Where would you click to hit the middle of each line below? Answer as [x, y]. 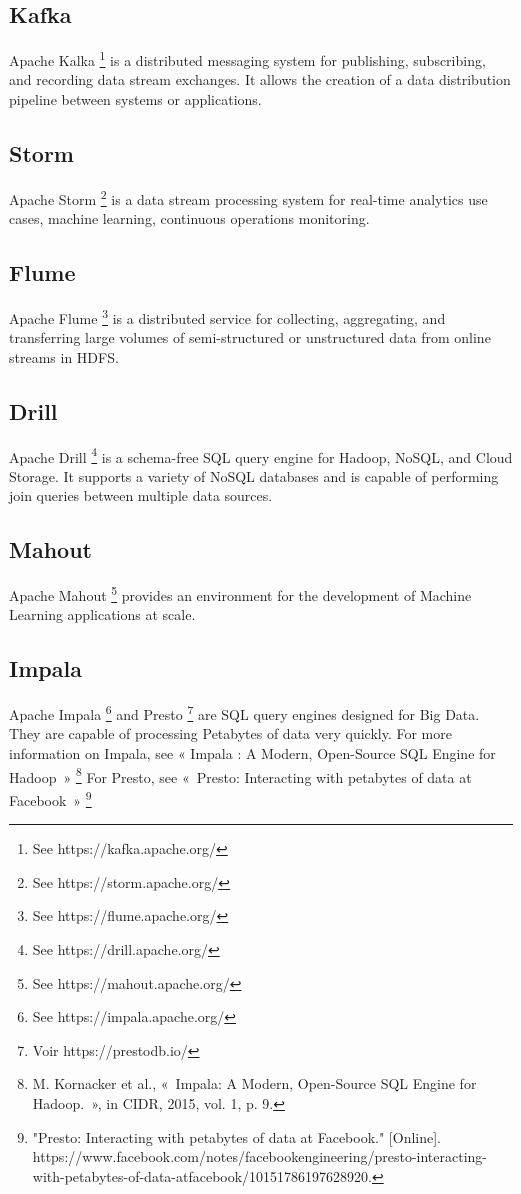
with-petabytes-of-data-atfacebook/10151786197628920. [202, 1175]
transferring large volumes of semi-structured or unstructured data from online [250, 337]
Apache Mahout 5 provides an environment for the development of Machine [240, 593]
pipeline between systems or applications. [135, 99]
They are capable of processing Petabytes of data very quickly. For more [230, 733]
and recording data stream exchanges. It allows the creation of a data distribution [260, 79]
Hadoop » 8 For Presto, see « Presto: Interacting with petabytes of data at [240, 775]
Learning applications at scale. [102, 614]
